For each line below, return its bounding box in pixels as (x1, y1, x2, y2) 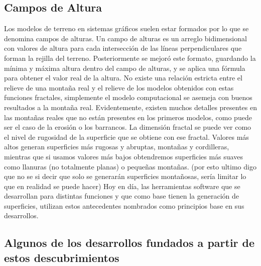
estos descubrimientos (4, 249, 119, 265)
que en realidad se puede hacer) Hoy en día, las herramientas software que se (4, 181, 240, 191)
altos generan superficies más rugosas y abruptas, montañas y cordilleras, (4, 141, 229, 152)
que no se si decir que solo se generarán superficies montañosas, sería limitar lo (4, 171, 246, 182)
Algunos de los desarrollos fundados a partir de (4, 235, 255, 250)
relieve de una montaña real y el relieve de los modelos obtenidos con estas (4, 82, 234, 93)
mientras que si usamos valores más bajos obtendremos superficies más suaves (4, 151, 243, 161)
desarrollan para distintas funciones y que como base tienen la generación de (4, 191, 239, 201)
